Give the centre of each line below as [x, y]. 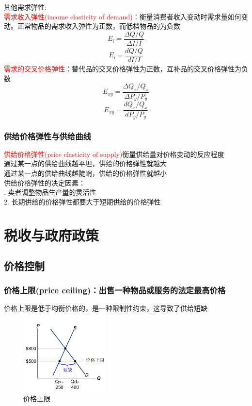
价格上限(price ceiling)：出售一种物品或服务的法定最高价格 [115, 290]
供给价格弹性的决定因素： [45, 182]
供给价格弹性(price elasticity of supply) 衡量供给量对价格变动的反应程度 [114, 154]
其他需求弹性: [25, 7]
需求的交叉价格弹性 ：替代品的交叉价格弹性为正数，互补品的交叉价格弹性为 [123, 68]
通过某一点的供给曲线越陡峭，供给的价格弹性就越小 [85, 173]
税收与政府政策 [52, 235]
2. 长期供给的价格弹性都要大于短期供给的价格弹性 [82, 201]
